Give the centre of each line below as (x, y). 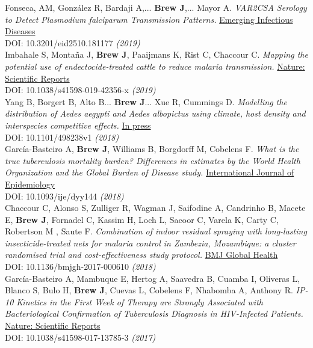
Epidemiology (30, 184)
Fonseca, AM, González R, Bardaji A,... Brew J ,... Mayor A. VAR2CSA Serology (156, 7)
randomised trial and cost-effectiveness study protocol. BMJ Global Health (141, 255)
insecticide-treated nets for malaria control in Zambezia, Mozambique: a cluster (150, 243)
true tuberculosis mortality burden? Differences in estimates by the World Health (153, 160)
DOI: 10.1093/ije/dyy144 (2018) (64, 196)
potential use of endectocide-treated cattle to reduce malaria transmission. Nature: (155, 66)
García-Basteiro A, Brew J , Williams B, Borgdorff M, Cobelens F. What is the (152, 149)
